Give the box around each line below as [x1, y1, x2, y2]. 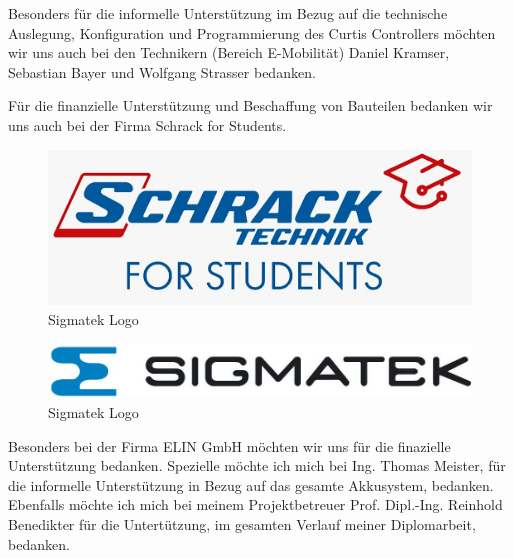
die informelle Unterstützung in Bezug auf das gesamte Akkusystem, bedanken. [8, 474, 494, 495]
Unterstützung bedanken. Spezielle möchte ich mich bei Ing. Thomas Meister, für [8, 455, 506, 476]
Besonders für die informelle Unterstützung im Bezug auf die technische [8, 3, 448, 23]
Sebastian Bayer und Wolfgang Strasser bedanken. [8, 61, 316, 82]
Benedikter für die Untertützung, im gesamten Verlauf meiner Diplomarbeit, [8, 514, 476, 535]
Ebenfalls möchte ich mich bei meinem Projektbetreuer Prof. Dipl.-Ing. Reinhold [8, 494, 503, 515]
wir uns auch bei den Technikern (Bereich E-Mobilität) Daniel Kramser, [8, 42, 450, 63]
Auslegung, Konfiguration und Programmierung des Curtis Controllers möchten [8, 22, 496, 43]
